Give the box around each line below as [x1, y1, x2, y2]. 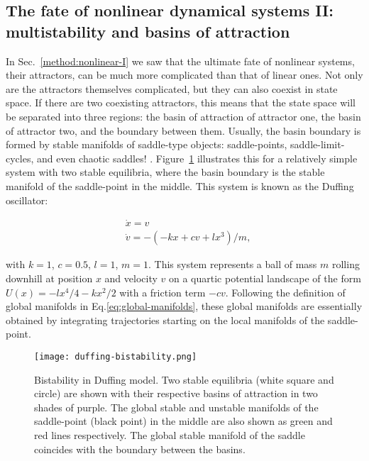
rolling [331, 257, 360, 272]
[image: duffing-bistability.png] [34, 351, 197, 362]
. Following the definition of [225, 284, 346, 299]
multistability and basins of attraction [6, 20, 290, 42]
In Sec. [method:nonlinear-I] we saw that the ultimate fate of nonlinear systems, [6, 53, 355, 68]
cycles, [6, 150, 34, 165]
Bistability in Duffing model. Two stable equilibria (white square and [34, 372, 334, 387]
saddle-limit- [290, 137, 345, 152]
